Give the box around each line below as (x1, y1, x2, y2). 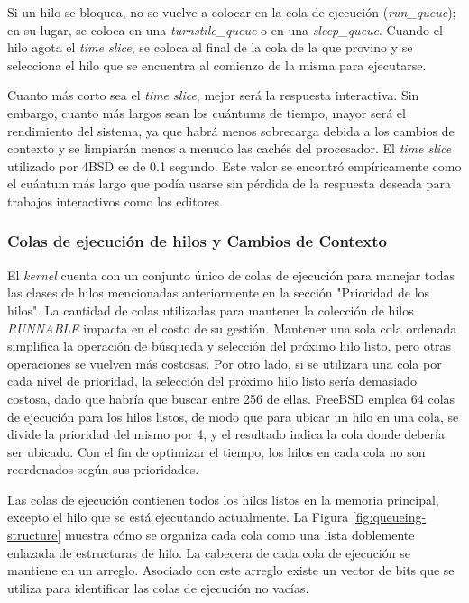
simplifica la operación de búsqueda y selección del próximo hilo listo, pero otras (7, 336, 452, 355)
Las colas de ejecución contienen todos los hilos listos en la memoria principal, (7, 489, 439, 508)
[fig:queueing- (352, 507, 427, 526)
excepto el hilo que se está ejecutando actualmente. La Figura (7, 507, 349, 526)
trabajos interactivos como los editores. (7, 191, 223, 210)
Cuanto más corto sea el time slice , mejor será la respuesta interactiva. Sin (7, 86, 419, 105)
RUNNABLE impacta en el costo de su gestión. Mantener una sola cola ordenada (7, 318, 457, 337)
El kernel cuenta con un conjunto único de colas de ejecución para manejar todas (7, 265, 455, 284)
